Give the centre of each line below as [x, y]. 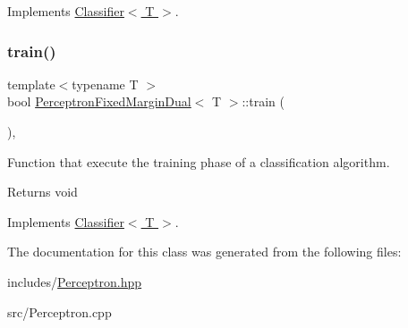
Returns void [42, 192]
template [31, 84]
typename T [105, 84]
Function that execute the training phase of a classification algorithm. [199, 161]
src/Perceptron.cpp [59, 311]
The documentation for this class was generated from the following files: [204, 252]
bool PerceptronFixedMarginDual [99, 101]
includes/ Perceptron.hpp [75, 281]
